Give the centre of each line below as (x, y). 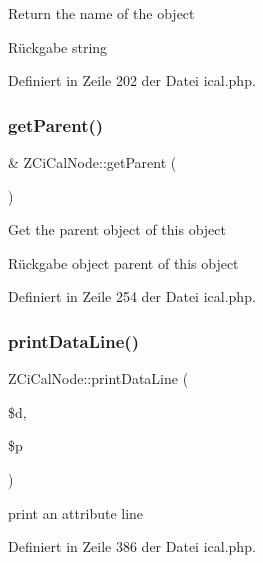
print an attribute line (76, 512)
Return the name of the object (101, 13)
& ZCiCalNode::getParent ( (92, 162)
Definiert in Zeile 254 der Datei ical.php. (132, 296)
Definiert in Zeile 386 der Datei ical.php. (132, 546)
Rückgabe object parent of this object (123, 262)
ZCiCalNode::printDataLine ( (98, 378)
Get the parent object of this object (117, 229)
